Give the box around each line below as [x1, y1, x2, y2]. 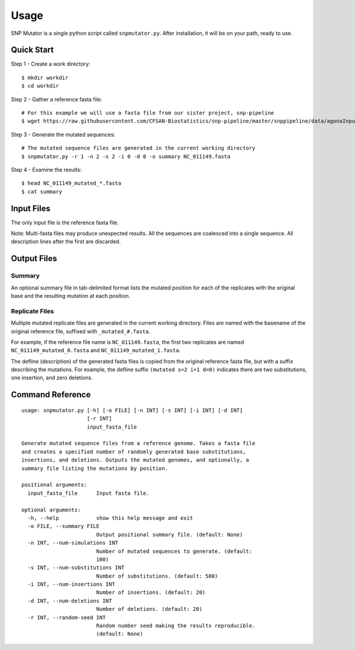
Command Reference [11, 390, 91, 400]
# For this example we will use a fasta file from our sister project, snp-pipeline [21, 110, 275, 117]
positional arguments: [21, 481, 88, 488]
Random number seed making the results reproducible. [96, 622, 256, 629]
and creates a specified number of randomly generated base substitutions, [21, 448, 246, 455]
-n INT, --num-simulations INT [27, 539, 118, 546]
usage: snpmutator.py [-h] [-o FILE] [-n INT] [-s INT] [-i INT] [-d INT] [21, 407, 243, 414]
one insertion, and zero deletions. [11, 374, 93, 381]
